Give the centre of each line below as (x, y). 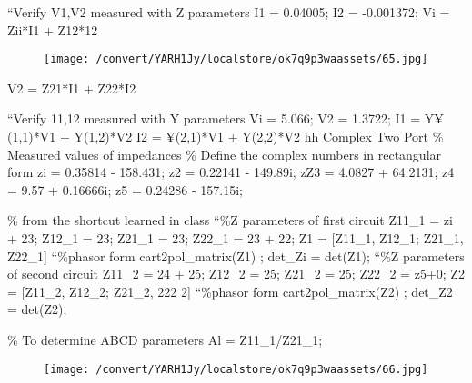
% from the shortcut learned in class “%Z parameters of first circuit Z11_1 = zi (230, 220)
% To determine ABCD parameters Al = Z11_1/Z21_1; (165, 339)
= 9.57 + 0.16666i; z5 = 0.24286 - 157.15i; (125, 189)
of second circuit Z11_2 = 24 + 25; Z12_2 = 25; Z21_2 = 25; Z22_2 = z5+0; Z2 (236, 274)
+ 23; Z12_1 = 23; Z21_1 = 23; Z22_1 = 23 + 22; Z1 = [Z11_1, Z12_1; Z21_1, (236, 238)
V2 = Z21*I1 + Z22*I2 (72, 88)
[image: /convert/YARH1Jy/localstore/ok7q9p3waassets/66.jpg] (236, 369)
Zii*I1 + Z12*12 (53, 29)
